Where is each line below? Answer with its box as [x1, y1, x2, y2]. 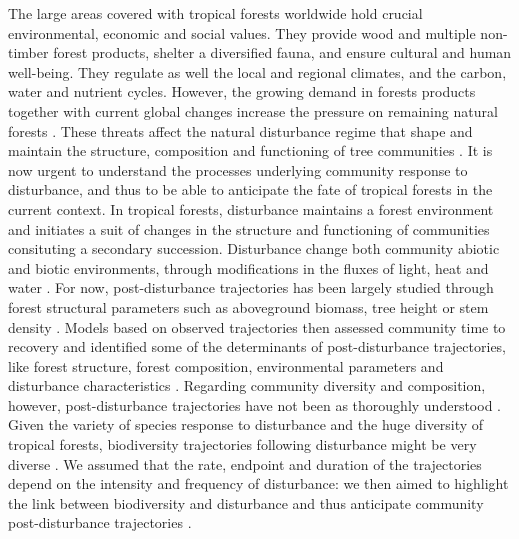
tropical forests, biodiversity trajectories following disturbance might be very [8, 434, 477, 455]
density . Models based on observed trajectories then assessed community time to [8, 316, 506, 337]
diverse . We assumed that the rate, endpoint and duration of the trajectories [8, 453, 482, 474]
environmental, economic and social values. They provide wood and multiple [8, 22, 476, 43]
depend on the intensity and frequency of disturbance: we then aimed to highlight [8, 473, 509, 494]
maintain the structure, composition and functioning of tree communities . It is [8, 140, 493, 161]
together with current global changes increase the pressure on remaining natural [8, 100, 498, 121]
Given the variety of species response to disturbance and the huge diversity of [8, 414, 484, 435]
